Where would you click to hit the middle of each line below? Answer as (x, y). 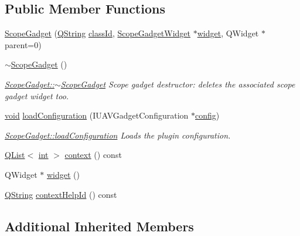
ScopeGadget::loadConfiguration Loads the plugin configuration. (118, 135)
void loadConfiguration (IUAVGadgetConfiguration (97, 115)
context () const (93, 155)
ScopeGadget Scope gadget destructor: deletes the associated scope (178, 84)
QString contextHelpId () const (61, 194)
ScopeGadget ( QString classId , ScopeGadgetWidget (98, 33)
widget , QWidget (228, 33)
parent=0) (23, 44)
